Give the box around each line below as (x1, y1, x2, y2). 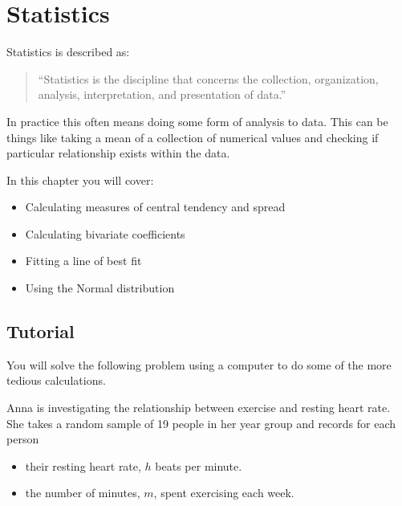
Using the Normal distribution (25, 280, 175, 296)
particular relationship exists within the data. (6, 145, 230, 161)
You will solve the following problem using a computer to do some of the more (6, 356, 392, 373)
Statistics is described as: (6, 43, 130, 60)
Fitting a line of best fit (25, 252, 142, 269)
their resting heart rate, (25, 457, 141, 474)
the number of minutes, (25, 484, 140, 501)
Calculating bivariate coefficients (25, 225, 185, 242)
